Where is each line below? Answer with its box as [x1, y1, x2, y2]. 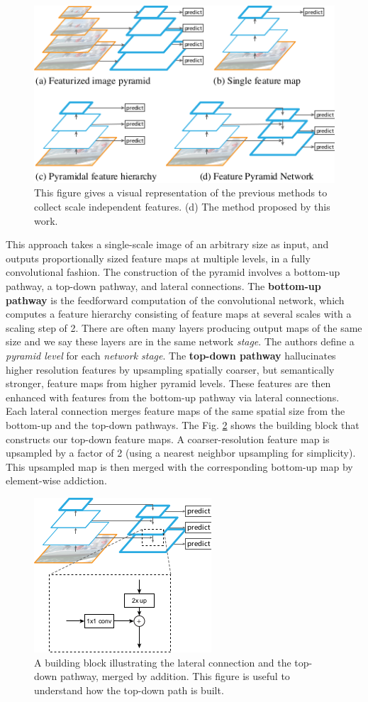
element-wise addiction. [6, 473, 107, 488]
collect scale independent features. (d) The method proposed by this [34, 199, 330, 214]
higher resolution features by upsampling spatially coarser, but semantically [6, 362, 335, 377]
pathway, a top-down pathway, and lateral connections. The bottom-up [6, 279, 321, 294]
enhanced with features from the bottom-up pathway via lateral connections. [6, 389, 340, 404]
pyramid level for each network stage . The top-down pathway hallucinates [6, 347, 336, 362]
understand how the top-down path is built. [34, 682, 224, 697]
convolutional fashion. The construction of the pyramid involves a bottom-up [6, 264, 340, 279]
